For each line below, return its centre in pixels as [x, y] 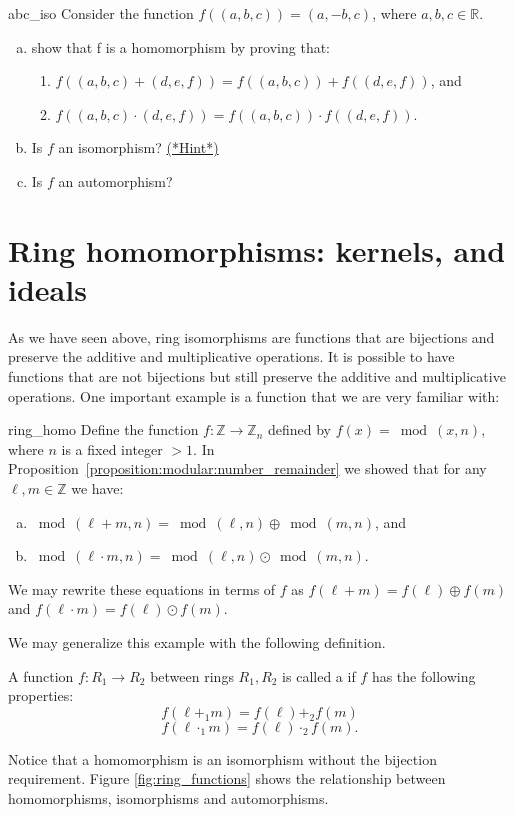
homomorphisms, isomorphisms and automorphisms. [168, 797]
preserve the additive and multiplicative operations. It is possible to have [231, 356]
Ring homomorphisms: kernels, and [257, 249]
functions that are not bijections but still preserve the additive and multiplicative [257, 376]
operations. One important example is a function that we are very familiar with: [254, 395]
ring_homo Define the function [103, 429]
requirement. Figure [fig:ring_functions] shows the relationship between [227, 778]
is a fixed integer [112, 448]
